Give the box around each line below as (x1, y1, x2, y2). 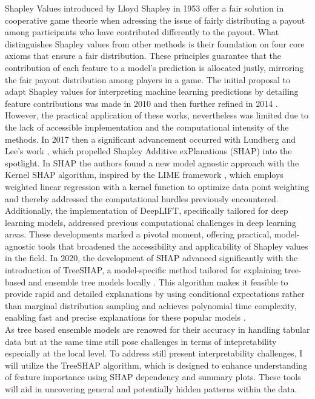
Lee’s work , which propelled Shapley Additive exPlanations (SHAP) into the (5, 145, 292, 157)
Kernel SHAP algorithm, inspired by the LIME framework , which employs (5, 168, 283, 181)
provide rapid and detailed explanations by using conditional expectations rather (5, 287, 305, 300)
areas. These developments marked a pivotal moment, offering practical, (5, 228, 272, 240)
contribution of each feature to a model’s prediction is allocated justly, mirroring (5, 61, 304, 73)
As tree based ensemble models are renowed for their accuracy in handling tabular (5, 323, 310, 336)
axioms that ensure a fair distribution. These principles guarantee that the (5, 49, 281, 62)
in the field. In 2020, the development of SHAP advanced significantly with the (5, 251, 298, 264)
